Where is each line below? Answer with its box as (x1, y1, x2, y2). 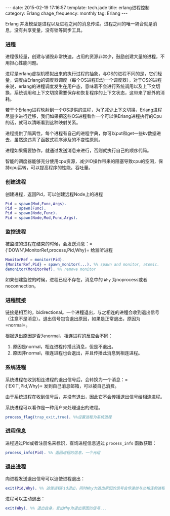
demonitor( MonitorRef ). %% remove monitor (5, 267, 96, 272)
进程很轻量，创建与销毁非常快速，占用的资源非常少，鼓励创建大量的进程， (5, 53, 160, 59)
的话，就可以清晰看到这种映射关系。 (5, 119, 81, 125)
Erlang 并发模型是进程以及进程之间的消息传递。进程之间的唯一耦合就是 (5, 21, 153, 26)
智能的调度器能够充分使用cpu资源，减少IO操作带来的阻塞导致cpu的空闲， (5, 158, 159, 165)
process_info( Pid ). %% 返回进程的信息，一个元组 (5, 450, 101, 455)
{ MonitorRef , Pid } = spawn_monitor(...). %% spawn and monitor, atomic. (5, 262, 159, 267)
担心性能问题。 (9, 60, 41, 66)
